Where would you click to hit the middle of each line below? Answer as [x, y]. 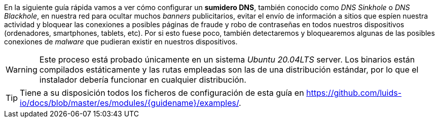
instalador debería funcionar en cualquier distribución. [143, 80]
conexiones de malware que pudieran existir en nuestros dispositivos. [121, 42]
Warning [22, 70]
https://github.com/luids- [354, 93]
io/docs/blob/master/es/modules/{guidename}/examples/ [130, 103]
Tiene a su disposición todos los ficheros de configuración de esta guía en [162, 93]
